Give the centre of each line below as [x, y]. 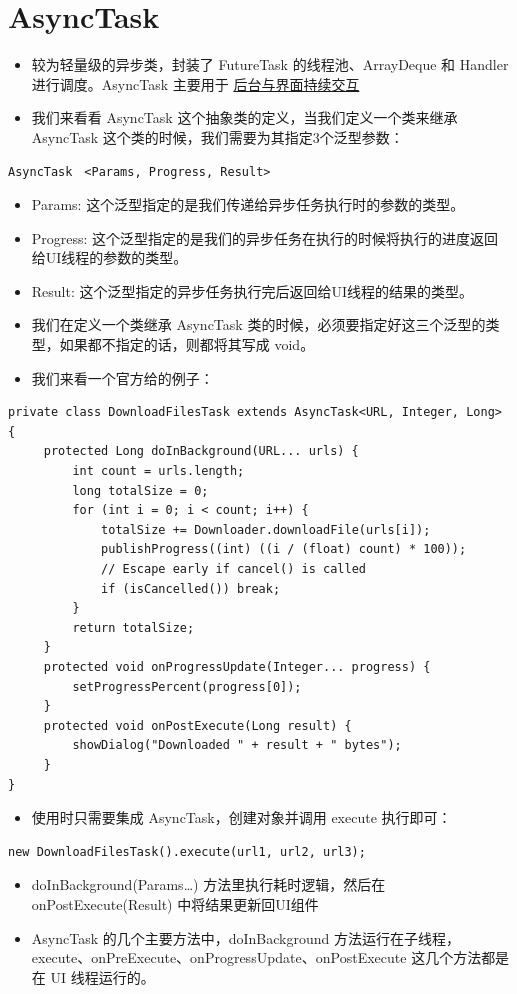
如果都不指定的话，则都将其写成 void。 [187, 344]
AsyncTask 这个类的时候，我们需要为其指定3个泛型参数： [217, 136]
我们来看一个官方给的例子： [122, 377]
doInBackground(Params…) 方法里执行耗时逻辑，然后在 [208, 884]
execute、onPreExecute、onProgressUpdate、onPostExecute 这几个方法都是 [270, 957]
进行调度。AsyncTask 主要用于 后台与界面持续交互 [195, 83]
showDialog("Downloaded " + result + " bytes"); [237, 745]
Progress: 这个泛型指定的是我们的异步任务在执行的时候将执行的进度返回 [265, 237]
